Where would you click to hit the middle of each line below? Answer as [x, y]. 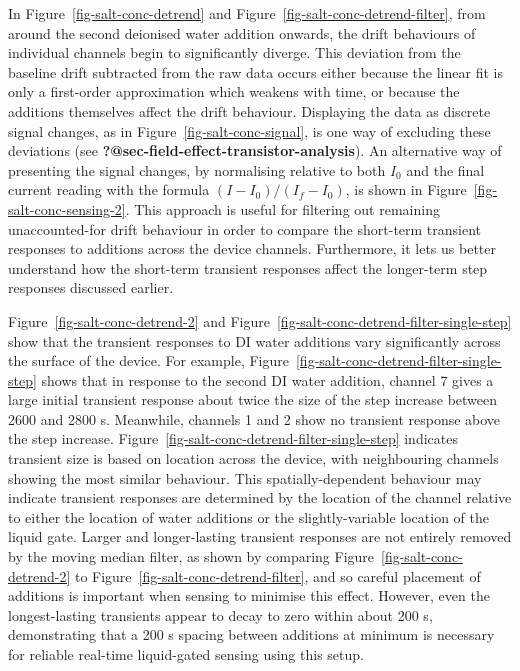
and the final [445, 169]
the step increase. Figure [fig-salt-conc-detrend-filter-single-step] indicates [233, 438]
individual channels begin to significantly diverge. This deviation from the [234, 52]
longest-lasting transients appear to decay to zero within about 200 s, [220, 614]
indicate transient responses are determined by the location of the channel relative [260, 497]
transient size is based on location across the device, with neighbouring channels [253, 458]
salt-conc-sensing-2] [67, 208]
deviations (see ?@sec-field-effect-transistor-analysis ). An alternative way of [255, 150]
